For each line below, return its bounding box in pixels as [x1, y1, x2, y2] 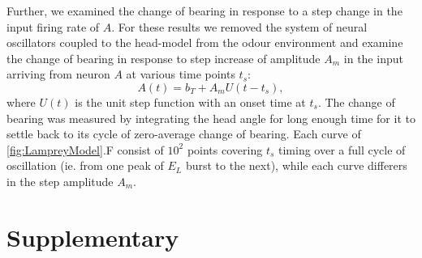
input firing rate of [6, 18, 100, 35]
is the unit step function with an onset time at [75, 93, 306, 110]
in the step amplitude [6, 172, 114, 189]
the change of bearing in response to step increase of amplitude [6, 49, 321, 66]
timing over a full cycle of [278, 141, 406, 158]
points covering [187, 141, 263, 158]
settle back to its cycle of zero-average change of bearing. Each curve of [6, 125, 361, 142]
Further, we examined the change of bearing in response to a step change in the [6, 2, 403, 19]
